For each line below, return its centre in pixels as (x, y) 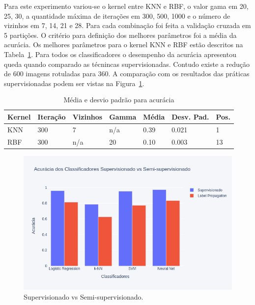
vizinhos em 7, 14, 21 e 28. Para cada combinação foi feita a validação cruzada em (127, 25)
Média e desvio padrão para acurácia (119, 100)
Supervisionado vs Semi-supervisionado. (84, 296)
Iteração (52, 116)
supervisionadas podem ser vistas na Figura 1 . (74, 83)
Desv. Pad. (190, 116)
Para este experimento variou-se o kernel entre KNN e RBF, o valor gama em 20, (126, 6)
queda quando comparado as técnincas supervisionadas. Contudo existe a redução (127, 64)
